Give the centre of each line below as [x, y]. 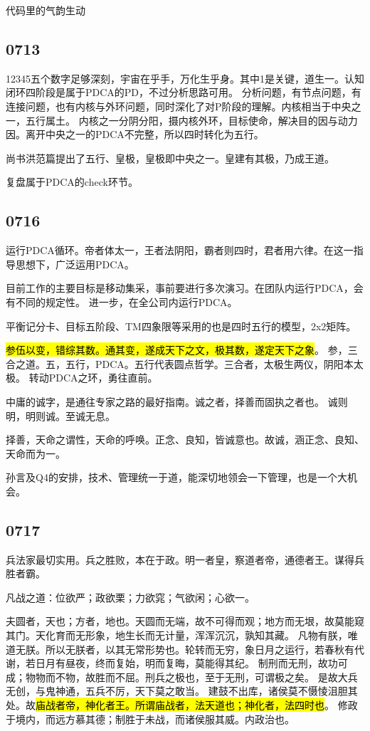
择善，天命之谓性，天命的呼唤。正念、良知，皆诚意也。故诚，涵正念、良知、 [185, 440]
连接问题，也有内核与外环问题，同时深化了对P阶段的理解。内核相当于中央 [179, 106]
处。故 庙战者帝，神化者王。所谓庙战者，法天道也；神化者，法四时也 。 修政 [182, 705]
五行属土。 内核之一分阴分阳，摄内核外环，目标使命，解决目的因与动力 [191, 120]
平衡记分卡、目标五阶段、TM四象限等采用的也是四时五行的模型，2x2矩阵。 [181, 326]
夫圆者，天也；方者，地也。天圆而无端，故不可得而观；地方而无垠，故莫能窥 [185, 621]
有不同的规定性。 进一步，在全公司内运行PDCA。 [122, 301]
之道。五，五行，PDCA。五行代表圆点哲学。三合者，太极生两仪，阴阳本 [184, 363]
